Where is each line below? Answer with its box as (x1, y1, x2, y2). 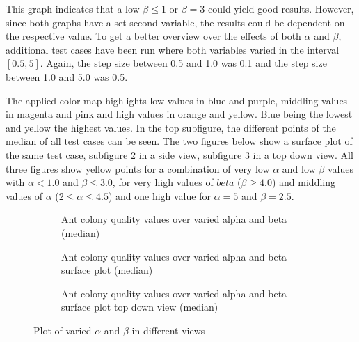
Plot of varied (33, 322, 92, 337)
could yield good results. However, (208, 1, 354, 15)
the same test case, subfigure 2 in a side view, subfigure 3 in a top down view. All (6, 147, 353, 162)
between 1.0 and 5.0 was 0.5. (6, 69, 128, 84)
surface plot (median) (61, 263, 153, 277)
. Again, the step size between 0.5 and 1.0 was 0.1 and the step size (40, 56, 327, 70)
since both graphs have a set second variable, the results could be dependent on (6, 15, 345, 29)
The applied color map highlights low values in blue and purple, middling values (6, 93, 348, 107)
